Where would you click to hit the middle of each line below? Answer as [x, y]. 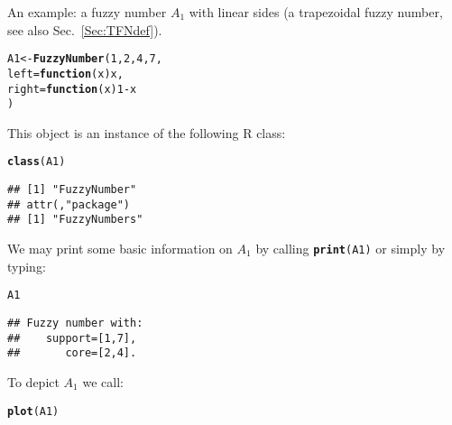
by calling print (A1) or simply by [351, 249]
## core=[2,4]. [72, 353]
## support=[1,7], [72, 338]
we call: [103, 381]
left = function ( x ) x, [65, 74]
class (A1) [37, 162]
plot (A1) [33, 411]
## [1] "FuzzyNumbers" [75, 220]
